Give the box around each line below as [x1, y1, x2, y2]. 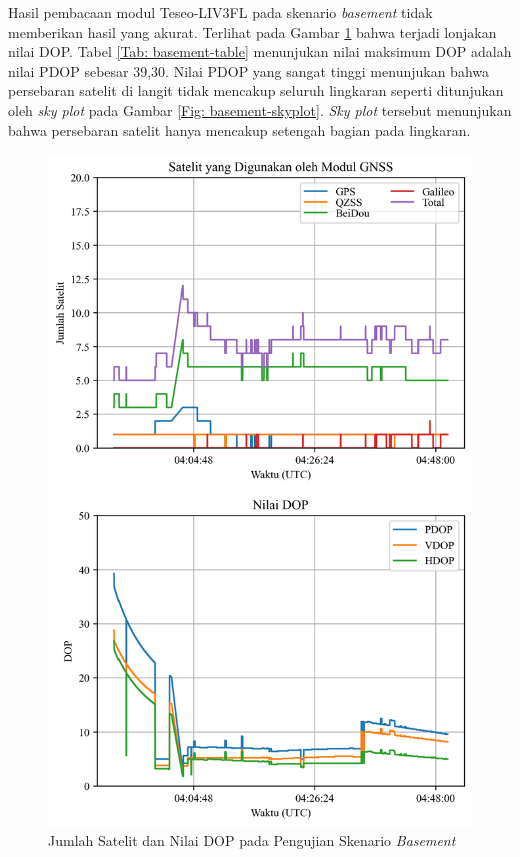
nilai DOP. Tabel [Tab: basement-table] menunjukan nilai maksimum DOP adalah [8, 41, 512, 62]
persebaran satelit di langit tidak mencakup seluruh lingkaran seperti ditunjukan [8, 80, 504, 101]
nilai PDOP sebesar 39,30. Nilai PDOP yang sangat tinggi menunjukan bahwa [8, 60, 489, 81]
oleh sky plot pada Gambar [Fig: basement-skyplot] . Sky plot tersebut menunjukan [8, 99, 512, 120]
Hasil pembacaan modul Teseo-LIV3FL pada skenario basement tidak [8, 2, 433, 22]
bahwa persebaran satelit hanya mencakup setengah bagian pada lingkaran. [8, 119, 471, 140]
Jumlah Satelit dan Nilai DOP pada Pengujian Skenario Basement [48, 829, 456, 850]
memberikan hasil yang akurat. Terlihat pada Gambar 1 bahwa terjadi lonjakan [8, 21, 497, 42]
